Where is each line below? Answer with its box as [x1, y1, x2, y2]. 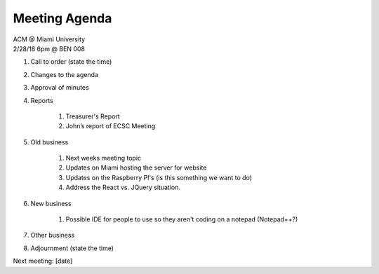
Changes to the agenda [30, 70, 98, 78]
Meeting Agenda [13, 11, 112, 26]
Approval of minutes [30, 83, 89, 92]
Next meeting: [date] [13, 256, 73, 266]
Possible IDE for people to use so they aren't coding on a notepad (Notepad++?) [65, 215, 298, 224]
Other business [30, 231, 75, 240]
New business [30, 199, 72, 207]
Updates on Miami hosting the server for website [65, 163, 207, 172]
